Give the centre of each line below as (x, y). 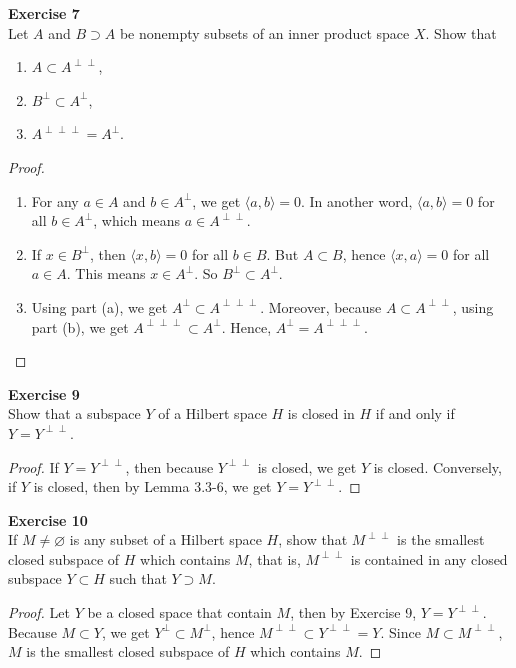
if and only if (415, 413)
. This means (106, 273)
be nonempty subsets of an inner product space (264, 32)
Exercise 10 (48, 519)
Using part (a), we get (99, 306)
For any (55, 200)
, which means (137, 220)
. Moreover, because (321, 306)
